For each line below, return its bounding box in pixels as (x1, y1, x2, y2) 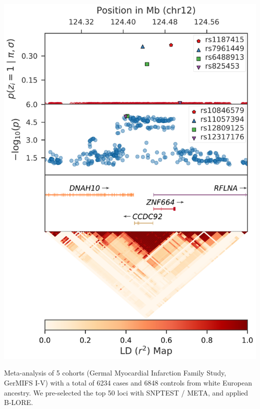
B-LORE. (4, 397, 33, 407)
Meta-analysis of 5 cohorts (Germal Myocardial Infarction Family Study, (4, 367, 226, 378)
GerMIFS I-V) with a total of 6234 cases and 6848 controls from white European (4, 377, 252, 388)
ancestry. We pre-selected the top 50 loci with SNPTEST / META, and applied (4, 387, 248, 397)
